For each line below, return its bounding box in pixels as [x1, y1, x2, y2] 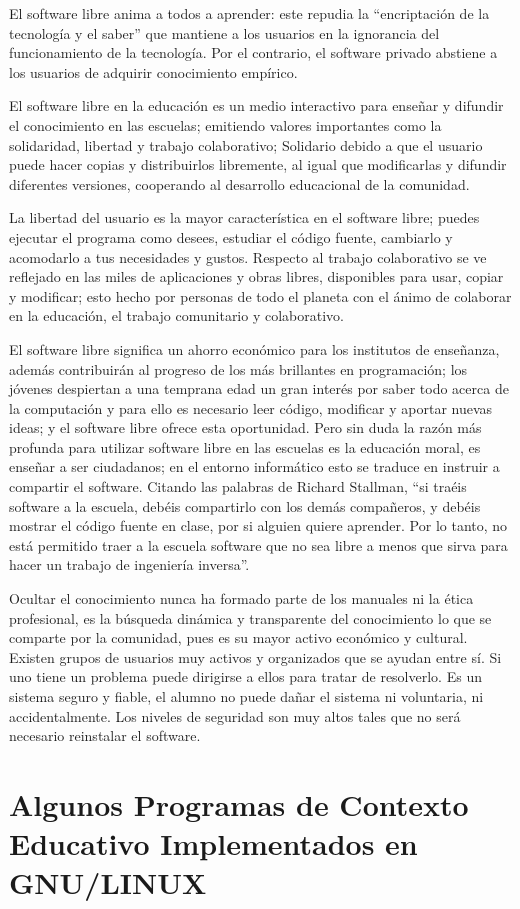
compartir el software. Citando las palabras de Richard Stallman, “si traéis [9, 476, 467, 497]
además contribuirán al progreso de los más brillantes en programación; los [9, 358, 468, 379]
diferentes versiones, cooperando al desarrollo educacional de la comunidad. [9, 173, 470, 194]
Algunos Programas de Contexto [9, 783, 469, 824]
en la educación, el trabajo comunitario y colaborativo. [9, 305, 344, 326]
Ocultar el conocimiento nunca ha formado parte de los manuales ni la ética [9, 588, 474, 609]
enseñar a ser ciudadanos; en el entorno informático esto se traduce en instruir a [9, 456, 500, 477]
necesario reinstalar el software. [9, 725, 201, 746]
